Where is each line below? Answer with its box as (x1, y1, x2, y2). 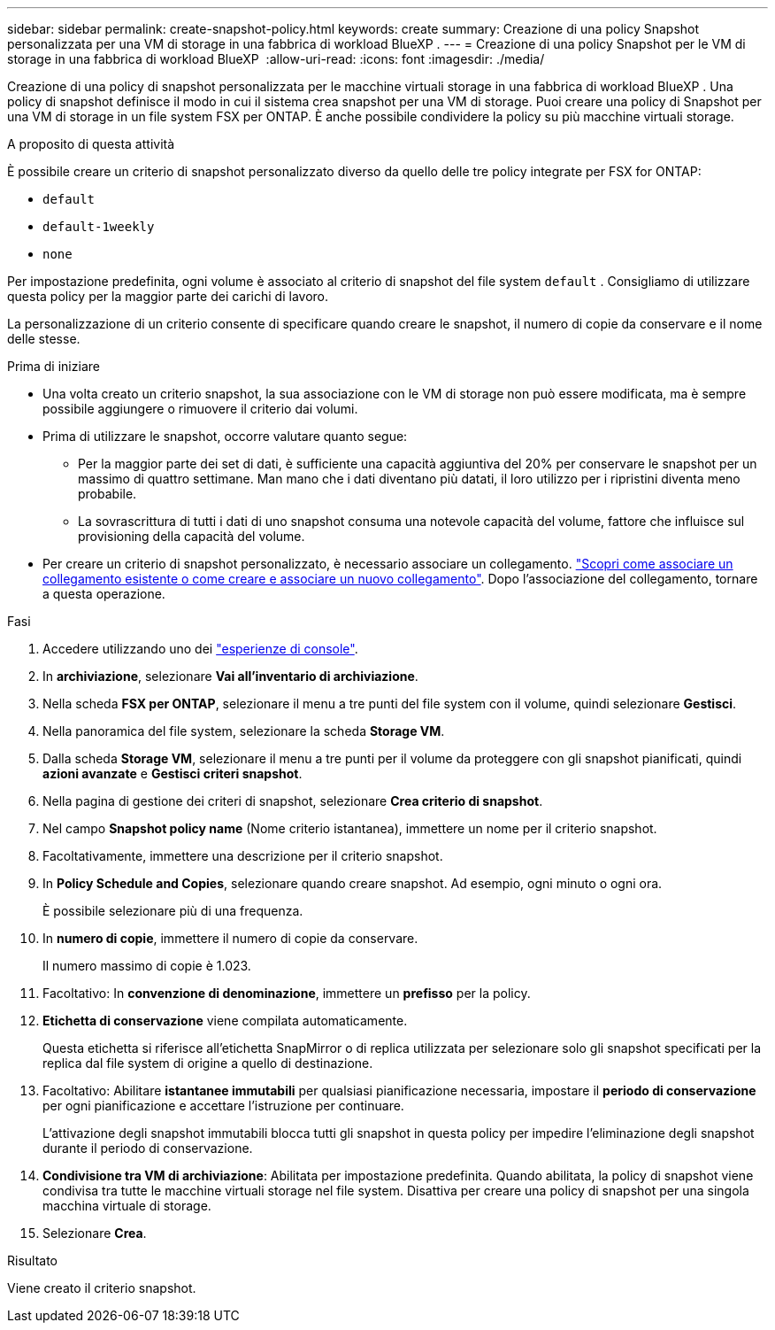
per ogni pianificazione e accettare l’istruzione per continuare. (42, 1098, 404, 1113)
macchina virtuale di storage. (42, 1198, 211, 1213)
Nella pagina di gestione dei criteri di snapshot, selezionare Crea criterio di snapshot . (42, 793, 543, 808)
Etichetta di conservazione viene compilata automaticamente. (42, 1013, 408, 1028)
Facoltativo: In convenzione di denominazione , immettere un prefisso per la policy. (42, 986, 531, 1001)
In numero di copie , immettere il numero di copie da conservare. (42, 931, 418, 946)
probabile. (78, 486, 137, 501)
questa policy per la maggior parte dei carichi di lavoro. (7, 289, 329, 304)
